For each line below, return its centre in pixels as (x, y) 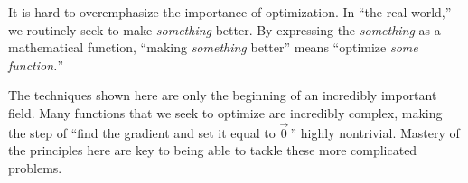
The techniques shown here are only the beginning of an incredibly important (223, 95)
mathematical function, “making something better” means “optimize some (213, 47)
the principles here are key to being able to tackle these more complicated (213, 150)
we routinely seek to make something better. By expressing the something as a (225, 29)
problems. (35, 167)
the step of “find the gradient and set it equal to (142, 132)
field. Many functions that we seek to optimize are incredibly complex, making (225, 112)
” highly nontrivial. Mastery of (375, 132)
